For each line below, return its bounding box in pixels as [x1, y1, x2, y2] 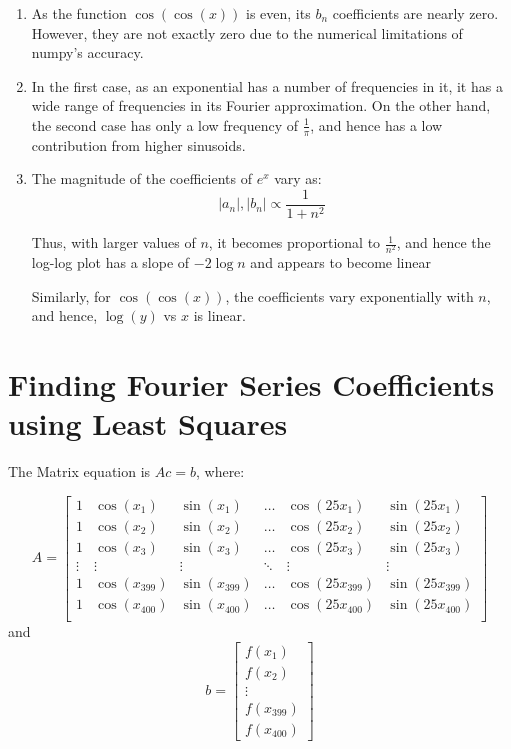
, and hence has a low [310, 114, 443, 135]
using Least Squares [8, 403, 288, 444]
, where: [195, 461, 245, 482]
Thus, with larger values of [31, 232, 196, 253]
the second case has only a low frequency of [31, 114, 299, 135]
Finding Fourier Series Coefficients [8, 364, 495, 405]
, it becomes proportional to [208, 232, 381, 253]
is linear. [193, 305, 246, 326]
